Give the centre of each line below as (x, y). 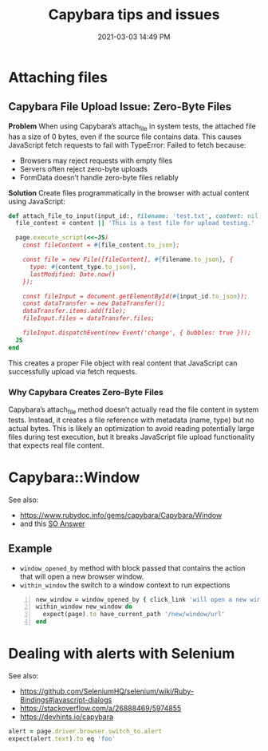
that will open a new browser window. (82, 576)
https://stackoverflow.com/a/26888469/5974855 (100, 708)
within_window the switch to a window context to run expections (125, 585)
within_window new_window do (84, 607)
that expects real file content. (56, 445)
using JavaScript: (37, 201)
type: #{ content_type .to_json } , (83, 267)
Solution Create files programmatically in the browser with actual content (129, 192)
